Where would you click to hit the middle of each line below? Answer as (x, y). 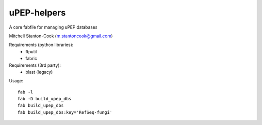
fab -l (25, 92)
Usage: (16, 81)
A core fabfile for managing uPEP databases (53, 27)
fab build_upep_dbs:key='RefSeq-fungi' (65, 112)
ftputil (31, 51)
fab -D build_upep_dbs (45, 99)
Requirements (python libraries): (41, 45)
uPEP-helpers (37, 13)
